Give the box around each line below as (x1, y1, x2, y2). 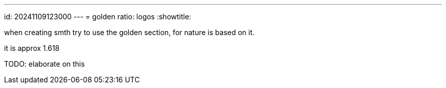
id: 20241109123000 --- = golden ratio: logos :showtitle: (4, 12, 191, 21)
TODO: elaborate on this (4, 60, 85, 68)
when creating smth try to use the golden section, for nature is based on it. (4, 28, 255, 37)
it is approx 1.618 (4, 44, 60, 52)
